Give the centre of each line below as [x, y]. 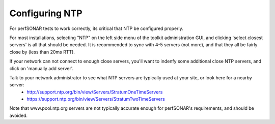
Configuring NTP [46, 13]
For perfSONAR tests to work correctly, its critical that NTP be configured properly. [96, 28]
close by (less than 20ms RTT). [42, 52]
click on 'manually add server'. [42, 68]
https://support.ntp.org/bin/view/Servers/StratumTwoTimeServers [96, 99]
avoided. [19, 115]
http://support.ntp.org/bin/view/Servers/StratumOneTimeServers [95, 92]
